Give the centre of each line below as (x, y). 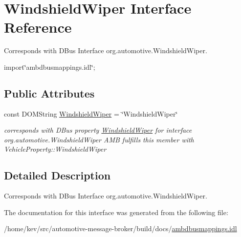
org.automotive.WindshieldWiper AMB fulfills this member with (99, 139)
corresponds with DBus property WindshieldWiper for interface (98, 130)
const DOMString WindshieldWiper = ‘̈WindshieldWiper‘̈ (91, 113)
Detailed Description (57, 175)
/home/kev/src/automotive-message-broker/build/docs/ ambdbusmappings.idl (120, 228)
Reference (38, 27)
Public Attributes (49, 93)
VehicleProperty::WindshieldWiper (55, 149)
